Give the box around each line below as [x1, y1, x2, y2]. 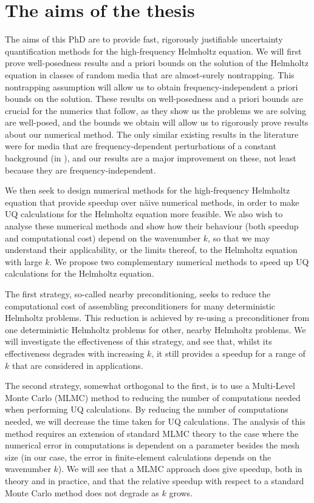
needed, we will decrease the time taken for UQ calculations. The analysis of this [5, 414, 305, 427]
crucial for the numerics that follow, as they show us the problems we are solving [5, 104, 307, 116]
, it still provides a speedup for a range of [151, 346, 305, 359]
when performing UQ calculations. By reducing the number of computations [5, 403, 288, 416]
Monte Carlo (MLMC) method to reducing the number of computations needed [5, 391, 301, 403]
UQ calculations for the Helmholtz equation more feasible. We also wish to [5, 208, 283, 220]
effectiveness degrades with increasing [5, 346, 145, 359]
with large [5, 255, 43, 268]
